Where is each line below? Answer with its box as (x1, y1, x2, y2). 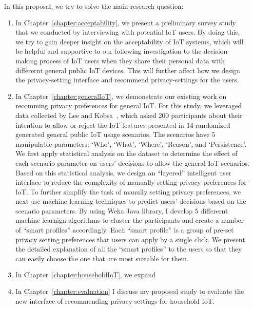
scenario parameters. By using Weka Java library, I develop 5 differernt (15, 205, 228, 215)
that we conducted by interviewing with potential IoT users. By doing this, (15, 27, 240, 37)
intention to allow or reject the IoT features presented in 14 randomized (15, 119, 230, 130)
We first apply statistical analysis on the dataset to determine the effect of (15, 148, 238, 158)
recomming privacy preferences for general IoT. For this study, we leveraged (15, 100, 242, 111)
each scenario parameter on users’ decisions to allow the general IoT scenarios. (15, 157, 250, 168)
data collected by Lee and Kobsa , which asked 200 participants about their (15, 110, 243, 120)
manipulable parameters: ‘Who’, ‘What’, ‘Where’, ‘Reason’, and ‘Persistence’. (15, 138, 247, 149)
